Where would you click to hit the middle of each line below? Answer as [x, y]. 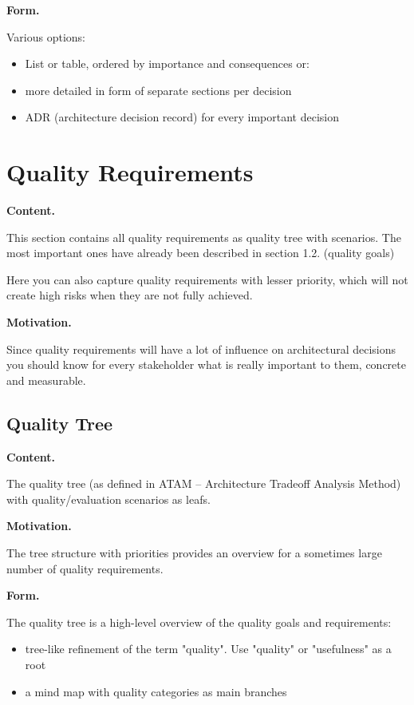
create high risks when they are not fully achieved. [130, 295]
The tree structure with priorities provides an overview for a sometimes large [194, 553]
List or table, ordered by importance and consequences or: [167, 63]
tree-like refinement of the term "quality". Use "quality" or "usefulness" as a [208, 649]
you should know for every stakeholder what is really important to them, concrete [206, 364]
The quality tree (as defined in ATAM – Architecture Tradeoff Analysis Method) [204, 483]
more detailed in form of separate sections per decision [158, 90]
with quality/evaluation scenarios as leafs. [108, 499]
